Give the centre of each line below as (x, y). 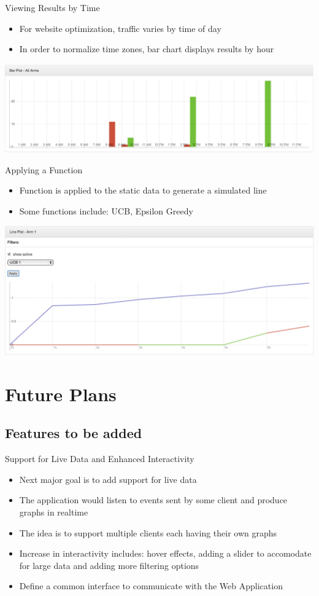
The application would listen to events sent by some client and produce (153, 500)
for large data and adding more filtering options (109, 565)
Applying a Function (44, 169)
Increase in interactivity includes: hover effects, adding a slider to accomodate (165, 553)
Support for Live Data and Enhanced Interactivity (100, 459)
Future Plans (61, 394)
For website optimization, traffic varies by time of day (120, 28)
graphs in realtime (54, 512)
